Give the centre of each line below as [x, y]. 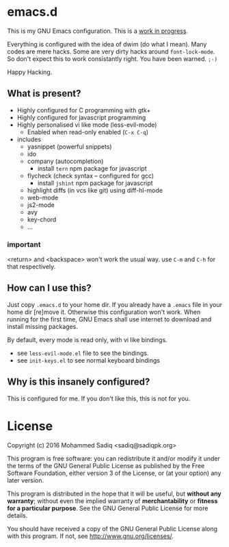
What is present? [44, 94]
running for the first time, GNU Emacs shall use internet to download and [109, 319]
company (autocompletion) [65, 161]
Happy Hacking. [30, 72]
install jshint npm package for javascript [95, 183]
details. [17, 515]
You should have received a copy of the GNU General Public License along [112, 528]
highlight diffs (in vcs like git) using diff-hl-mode [95, 190]
